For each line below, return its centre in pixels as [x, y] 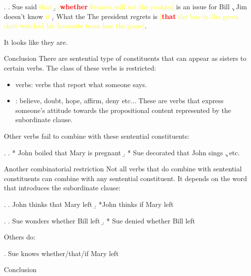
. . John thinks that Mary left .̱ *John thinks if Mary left [89, 204]
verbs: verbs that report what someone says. [81, 84]
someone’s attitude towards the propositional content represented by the [123, 110]
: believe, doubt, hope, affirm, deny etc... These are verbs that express [119, 101]
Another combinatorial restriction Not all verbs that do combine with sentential [123, 169]
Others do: [20, 237]
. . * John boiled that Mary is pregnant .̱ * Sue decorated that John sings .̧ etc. [122, 152]
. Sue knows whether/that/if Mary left [61, 253]
